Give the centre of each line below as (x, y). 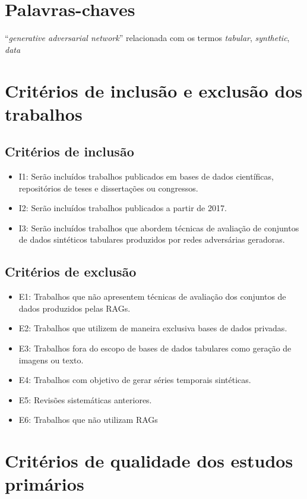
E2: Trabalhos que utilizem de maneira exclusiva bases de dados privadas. (153, 328)
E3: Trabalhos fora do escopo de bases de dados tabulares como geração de (155, 348)
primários (45, 484)
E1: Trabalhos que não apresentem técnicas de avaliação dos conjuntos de (152, 296)
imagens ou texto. (51, 360)
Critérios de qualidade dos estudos (149, 461)
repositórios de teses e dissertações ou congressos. (108, 188)
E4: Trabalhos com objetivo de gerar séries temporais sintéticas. (135, 380)
